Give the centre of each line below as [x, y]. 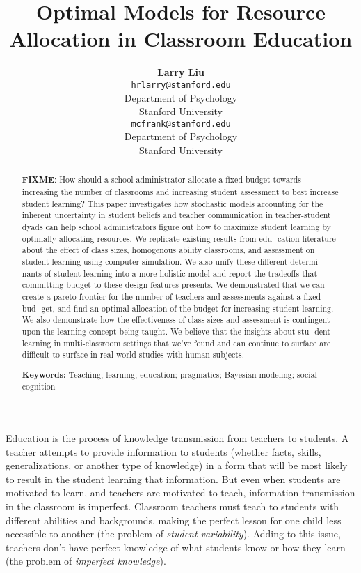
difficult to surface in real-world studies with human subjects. [133, 354]
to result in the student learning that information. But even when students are [173, 479]
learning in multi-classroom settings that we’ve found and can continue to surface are [176, 343]
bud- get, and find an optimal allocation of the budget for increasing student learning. [178, 308]
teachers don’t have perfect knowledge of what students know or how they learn [176, 547]
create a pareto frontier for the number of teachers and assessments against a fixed [171, 296]
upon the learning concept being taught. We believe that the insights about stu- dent [176, 331]
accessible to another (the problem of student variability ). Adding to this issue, [173, 534]
